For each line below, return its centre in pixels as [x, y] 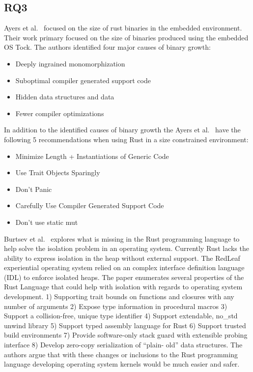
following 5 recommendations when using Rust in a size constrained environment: [126, 139]
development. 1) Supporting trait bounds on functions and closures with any [119, 296]
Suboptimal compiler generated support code [83, 80]
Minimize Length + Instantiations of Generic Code [92, 156]
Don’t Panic [34, 189]
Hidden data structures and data [65, 97]
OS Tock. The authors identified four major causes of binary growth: [107, 47]
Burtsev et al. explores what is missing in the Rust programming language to [122, 238]
